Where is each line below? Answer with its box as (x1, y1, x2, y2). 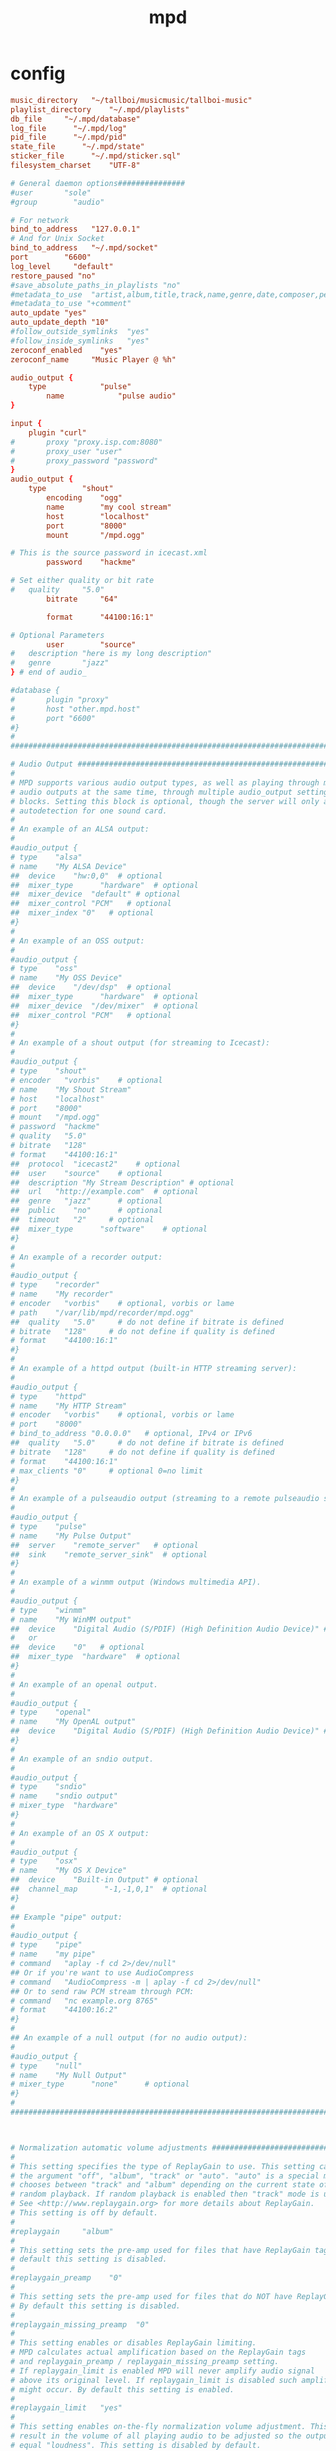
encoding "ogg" (46, 493, 123, 503)
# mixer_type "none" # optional (10, 2079, 190, 2090)
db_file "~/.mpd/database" (10, 114, 141, 124)
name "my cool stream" (46, 502, 172, 512)
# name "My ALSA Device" (10, 861, 128, 871)
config (10, 62, 66, 85)
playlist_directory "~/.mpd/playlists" (10, 104, 190, 115)
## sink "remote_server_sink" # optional (10, 1549, 208, 1560)
